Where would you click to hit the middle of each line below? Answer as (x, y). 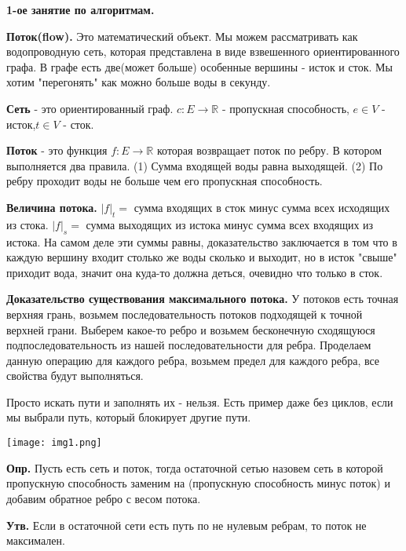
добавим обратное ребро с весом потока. (104, 498)
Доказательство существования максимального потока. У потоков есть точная (203, 299)
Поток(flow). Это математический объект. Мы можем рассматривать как (182, 36)
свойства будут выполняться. (75, 376)
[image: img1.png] (54, 443)
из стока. (27, 224)
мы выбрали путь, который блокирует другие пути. (129, 417)
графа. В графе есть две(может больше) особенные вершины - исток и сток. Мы (199, 66)
